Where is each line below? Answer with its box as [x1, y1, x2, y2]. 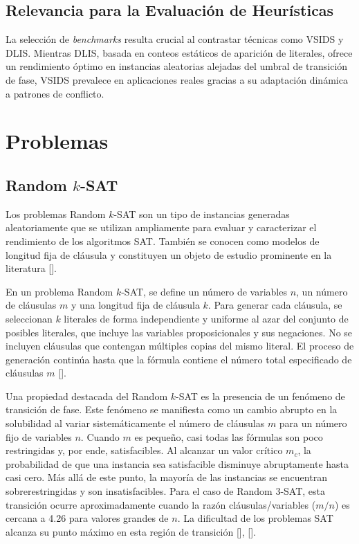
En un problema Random [6, 284, 113, 298]
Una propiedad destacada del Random [6, 388, 168, 403]
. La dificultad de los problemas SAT [177, 511, 333, 525]
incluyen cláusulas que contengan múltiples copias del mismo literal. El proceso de [6, 338, 354, 353]
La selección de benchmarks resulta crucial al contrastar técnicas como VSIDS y [6, 32, 344, 46]
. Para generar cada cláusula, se [208, 298, 342, 312]
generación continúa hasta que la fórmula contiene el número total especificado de [6, 352, 352, 366]
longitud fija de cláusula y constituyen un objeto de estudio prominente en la [6, 247, 332, 262]
